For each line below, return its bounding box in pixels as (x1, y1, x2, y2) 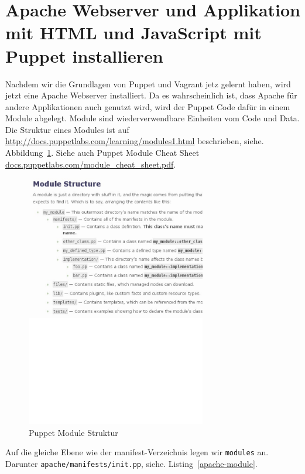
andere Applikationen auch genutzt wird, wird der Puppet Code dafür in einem (5, 100, 290, 112)
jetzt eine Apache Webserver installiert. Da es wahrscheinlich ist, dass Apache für (5, 89, 297, 101)
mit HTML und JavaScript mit (5, 21, 262, 45)
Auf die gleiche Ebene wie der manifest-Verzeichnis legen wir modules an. (5, 446, 269, 458)
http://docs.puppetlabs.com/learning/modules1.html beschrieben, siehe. (5, 135, 264, 147)
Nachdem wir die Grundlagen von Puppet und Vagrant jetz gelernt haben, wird (5, 77, 291, 90)
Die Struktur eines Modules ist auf (5, 123, 129, 135)
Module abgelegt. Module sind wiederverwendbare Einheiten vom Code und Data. (5, 112, 300, 124)
